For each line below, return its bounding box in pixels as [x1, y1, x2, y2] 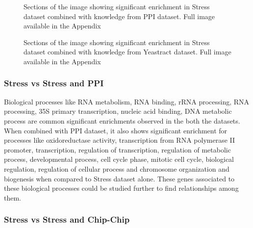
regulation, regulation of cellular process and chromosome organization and [4, 163, 229, 174]
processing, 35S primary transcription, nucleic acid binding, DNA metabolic [4, 106, 232, 116]
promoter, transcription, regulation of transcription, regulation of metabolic [4, 144, 231, 154]
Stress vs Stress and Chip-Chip [4, 213, 130, 226]
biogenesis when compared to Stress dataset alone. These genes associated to [4, 173, 235, 183]
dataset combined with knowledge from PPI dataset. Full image [24, 11, 215, 21]
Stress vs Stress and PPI [4, 77, 104, 89]
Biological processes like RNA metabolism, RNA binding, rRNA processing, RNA [4, 96, 250, 106]
